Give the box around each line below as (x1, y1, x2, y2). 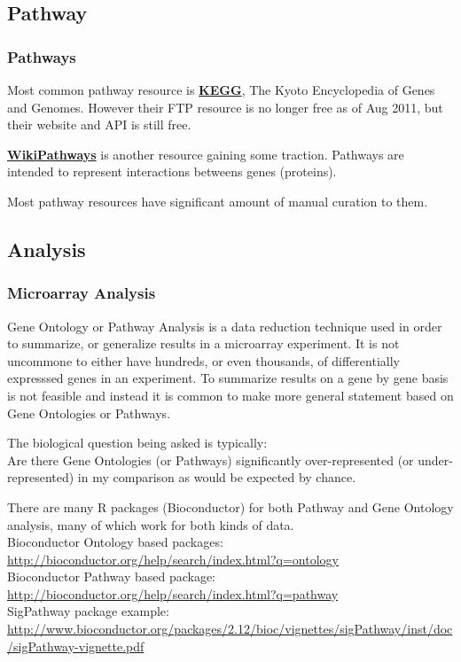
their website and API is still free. (7, 115, 191, 134)
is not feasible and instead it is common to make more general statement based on (7, 386, 454, 404)
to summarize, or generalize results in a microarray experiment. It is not (7, 334, 400, 353)
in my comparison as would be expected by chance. (77, 468, 356, 487)
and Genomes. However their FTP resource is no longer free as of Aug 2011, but (7, 97, 443, 116)
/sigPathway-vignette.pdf (7, 636, 145, 655)
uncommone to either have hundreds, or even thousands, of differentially (7, 351, 400, 370)
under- (418, 450, 453, 469)
